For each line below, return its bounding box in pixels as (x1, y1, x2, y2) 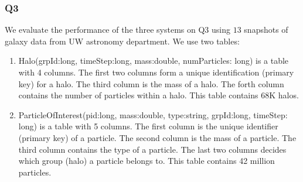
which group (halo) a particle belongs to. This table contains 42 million (18, 154, 275, 167)
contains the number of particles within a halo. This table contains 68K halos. (18, 89, 299, 101)
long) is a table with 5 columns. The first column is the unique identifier (18, 120, 278, 132)
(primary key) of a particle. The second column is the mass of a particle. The (18, 131, 297, 143)
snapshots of (244, 23, 288, 36)
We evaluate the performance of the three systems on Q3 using (5, 23, 230, 36)
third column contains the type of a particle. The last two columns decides (18, 143, 287, 155)
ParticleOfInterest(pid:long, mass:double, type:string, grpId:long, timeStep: (18, 108, 288, 121)
